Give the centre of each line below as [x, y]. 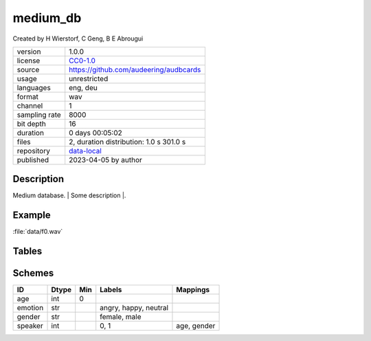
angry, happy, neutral [134, 308]
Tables [27, 251]
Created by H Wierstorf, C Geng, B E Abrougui [78, 38]
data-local [86, 151]
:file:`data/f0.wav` [38, 232]
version [29, 52]
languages [34, 87]
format [28, 96]
